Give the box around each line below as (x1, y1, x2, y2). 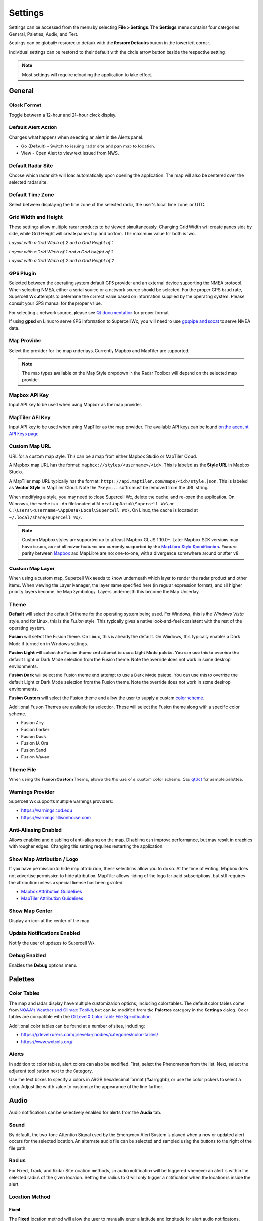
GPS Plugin (9, 270, 36, 276)
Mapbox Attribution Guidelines (21, 888, 82, 894)
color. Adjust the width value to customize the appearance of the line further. (9, 1083, 163, 1089)
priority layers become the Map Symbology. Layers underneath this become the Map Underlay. (9, 589, 200, 595)
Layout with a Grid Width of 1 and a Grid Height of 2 (9, 249, 114, 254)
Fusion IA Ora (21, 740, 49, 746)
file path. (9, 1145, 27, 1151)
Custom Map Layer (9, 565, 55, 572)
